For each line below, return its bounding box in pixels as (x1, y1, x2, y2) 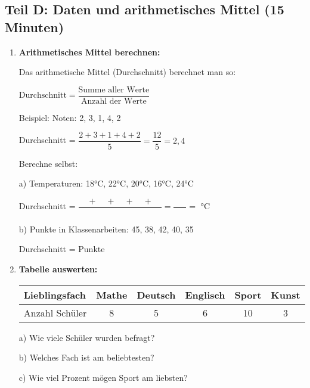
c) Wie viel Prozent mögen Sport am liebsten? (18, 371, 188, 383)
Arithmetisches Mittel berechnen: (18, 45, 160, 58)
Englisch (185, 287, 225, 302)
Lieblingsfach (23, 287, 86, 302)
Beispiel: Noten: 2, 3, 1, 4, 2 (18, 111, 121, 123)
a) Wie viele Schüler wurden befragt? (18, 331, 155, 343)
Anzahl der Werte (80, 97, 147, 105)
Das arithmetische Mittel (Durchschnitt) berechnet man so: (18, 66, 236, 78)
